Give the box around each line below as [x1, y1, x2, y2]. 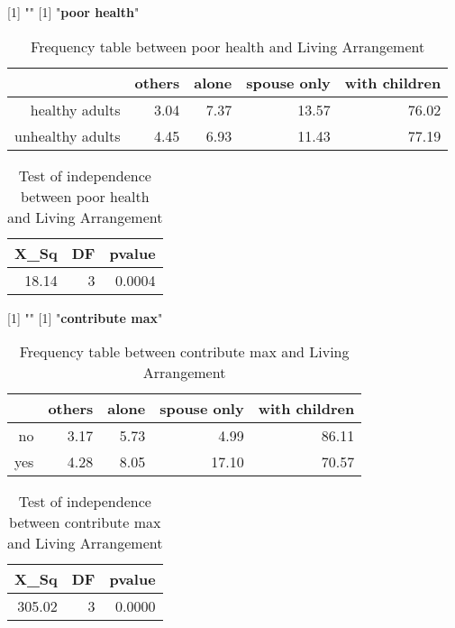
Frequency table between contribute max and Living [19, 341, 350, 363]
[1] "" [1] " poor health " [7, 3, 140, 21]
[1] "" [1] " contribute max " [7, 308, 163, 327]
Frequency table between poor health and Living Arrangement [31, 35, 425, 57]
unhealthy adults [14, 125, 121, 146]
